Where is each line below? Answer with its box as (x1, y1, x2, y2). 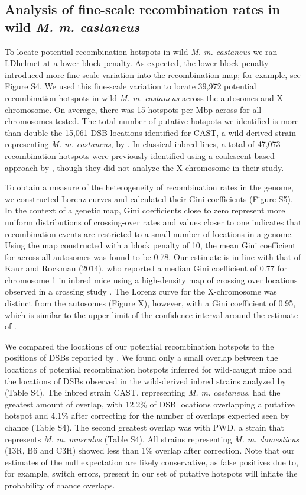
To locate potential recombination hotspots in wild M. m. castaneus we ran (5, 45, 278, 57)
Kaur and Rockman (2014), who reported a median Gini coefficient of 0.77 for (5, 262, 288, 274)
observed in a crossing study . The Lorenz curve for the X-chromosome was (5, 285, 277, 297)
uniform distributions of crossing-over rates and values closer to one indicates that (5, 215, 302, 228)
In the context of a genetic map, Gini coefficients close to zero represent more (5, 204, 285, 216)
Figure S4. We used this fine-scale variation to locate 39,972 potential (5, 80, 256, 92)
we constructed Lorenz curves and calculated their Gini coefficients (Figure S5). (5, 192, 293, 205)
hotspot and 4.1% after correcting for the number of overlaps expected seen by (5, 409, 289, 422)
